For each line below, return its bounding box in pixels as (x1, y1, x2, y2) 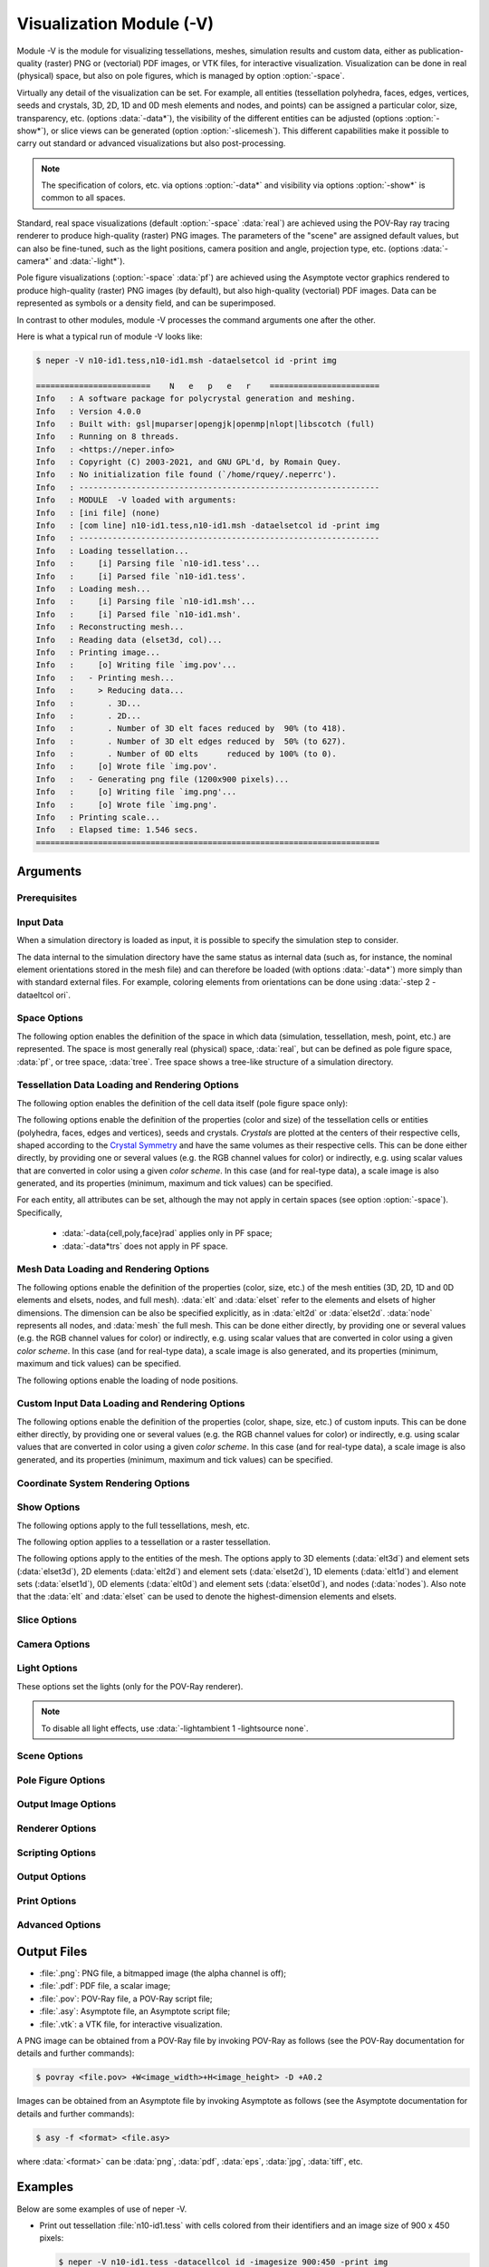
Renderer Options (16, 1822, 97, 1834)
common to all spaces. (41, 192, 126, 203)
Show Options (16, 1501, 81, 1513)
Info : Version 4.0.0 (35, 406, 142, 416)
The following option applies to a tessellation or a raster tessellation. (16, 1536, 271, 1547)
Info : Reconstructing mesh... (35, 622, 185, 632)
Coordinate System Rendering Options (16, 1476, 190, 1489)
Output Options (16, 1871, 86, 1883)
